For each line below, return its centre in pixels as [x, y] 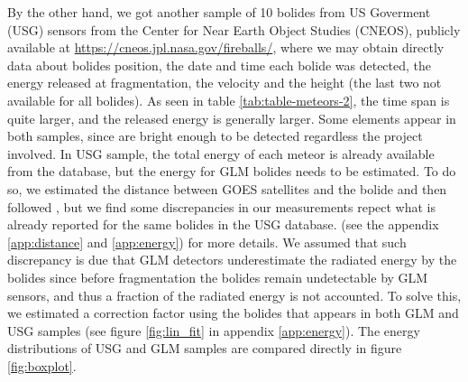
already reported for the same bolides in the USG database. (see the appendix [223, 224]
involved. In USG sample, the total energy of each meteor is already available [221, 153]
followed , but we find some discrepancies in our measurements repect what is [222, 206]
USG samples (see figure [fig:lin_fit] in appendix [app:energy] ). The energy [214, 330]
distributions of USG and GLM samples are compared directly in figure [205, 348]
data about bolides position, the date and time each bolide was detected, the [220, 65]
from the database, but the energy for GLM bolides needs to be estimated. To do [232, 171]
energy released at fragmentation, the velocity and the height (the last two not [225, 83]
